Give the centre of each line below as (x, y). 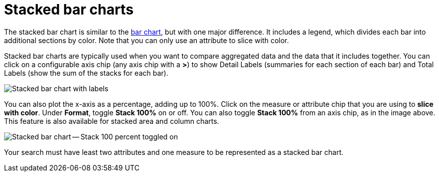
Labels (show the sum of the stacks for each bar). (86, 73)
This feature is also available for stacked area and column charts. (112, 121)
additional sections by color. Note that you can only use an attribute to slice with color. (147, 40)
